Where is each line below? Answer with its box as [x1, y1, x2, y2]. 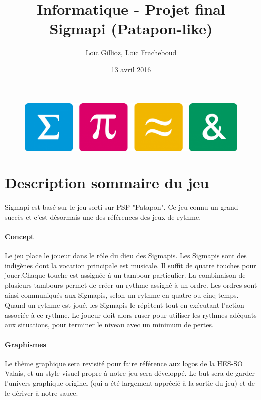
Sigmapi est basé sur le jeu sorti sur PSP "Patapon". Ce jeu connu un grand [5, 202, 238, 212]
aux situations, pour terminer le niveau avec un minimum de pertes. [5, 319, 214, 330]
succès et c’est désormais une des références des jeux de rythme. [5, 211, 201, 222]
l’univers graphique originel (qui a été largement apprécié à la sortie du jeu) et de [5, 378, 255, 388]
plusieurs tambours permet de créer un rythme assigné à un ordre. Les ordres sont [5, 280, 257, 290]
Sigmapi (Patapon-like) [49, 18, 213, 39]
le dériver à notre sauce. [5, 387, 78, 398]
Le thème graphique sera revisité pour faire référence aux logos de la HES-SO [5, 358, 243, 368]
